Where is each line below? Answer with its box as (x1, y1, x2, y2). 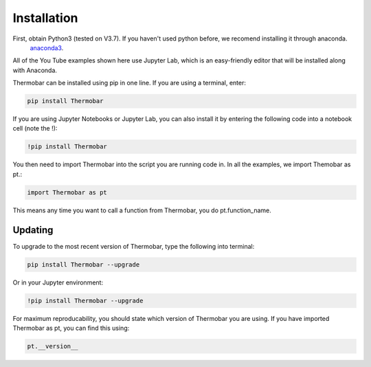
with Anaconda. (12, 66, 58, 74)
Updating (12, 224, 54, 236)
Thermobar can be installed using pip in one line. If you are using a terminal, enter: (12, 79, 247, 87)
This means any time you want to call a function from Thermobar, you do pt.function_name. (12, 206, 271, 214)
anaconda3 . (30, 43, 64, 52)
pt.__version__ (27, 342, 78, 351)
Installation (12, 10, 78, 25)
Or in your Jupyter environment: (12, 278, 103, 287)
